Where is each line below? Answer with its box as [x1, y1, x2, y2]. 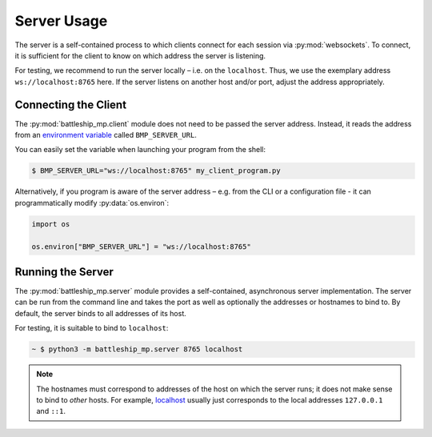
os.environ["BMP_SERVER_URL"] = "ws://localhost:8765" [31, 242, 251, 251]
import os [31, 219, 70, 228]
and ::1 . [36, 407, 66, 416]
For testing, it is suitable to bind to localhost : [14, 323, 169, 333]
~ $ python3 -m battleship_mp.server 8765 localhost [31, 345, 243, 354]
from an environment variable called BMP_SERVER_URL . [14, 130, 198, 140]
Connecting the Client [14, 98, 127, 111]
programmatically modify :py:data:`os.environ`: [14, 198, 170, 207]
